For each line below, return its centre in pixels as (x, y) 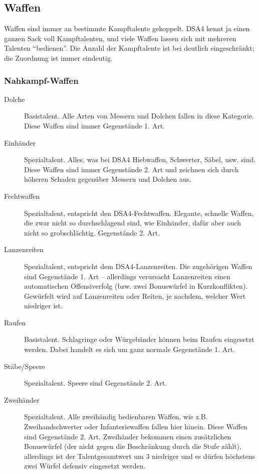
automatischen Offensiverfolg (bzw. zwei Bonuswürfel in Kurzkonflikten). (136, 286)
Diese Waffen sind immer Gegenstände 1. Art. (94, 125)
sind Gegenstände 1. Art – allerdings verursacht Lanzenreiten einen (127, 276)
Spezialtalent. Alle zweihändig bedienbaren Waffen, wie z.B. (116, 417)
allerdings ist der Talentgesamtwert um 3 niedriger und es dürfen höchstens (140, 456)
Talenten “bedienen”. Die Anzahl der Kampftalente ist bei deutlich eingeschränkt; (129, 48)
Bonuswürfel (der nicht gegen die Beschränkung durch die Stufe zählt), (133, 446)
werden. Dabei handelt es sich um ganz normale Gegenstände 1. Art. (130, 349)
